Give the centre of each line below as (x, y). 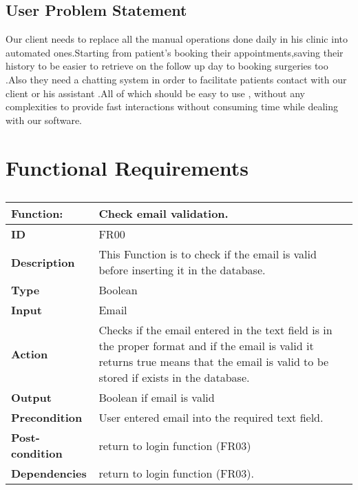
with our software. (44, 120)
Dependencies (49, 473)
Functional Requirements (127, 167)
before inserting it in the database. (182, 270)
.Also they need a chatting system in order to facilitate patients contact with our (176, 79)
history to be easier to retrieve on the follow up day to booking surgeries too (167, 66)
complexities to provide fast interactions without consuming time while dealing (172, 106)
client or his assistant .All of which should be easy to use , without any (155, 93)
